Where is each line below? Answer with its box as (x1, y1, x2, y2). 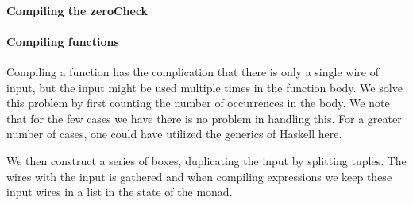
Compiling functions (6, 33, 119, 49)
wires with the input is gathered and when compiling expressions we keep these (6, 168, 392, 184)
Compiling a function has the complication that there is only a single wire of (6, 63, 379, 79)
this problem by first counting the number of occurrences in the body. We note (6, 95, 390, 111)
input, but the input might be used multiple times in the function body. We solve (6, 79, 403, 95)
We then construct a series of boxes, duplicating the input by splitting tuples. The (6, 152, 407, 168)
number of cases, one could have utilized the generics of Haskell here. (6, 126, 342, 142)
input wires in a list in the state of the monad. (6, 184, 233, 200)
